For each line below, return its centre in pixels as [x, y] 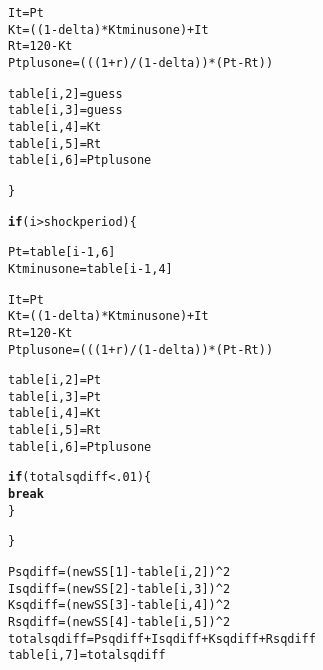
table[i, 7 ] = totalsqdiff [87, 655]
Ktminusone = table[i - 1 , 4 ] [90, 268]
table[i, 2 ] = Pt [55, 380]
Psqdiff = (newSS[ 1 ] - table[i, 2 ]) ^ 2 [119, 572]
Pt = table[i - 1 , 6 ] [62, 252]
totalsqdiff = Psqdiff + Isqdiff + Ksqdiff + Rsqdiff [162, 638]
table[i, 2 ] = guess [65, 93]
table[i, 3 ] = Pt [55, 396]
